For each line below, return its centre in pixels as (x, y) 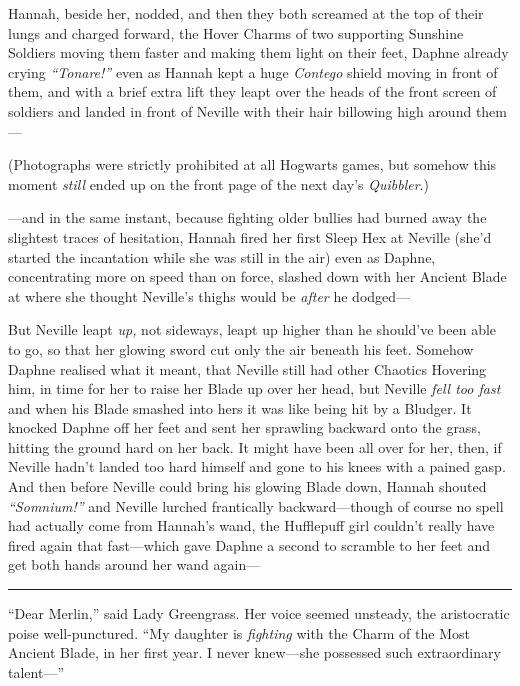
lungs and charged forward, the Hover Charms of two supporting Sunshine (236, 32)
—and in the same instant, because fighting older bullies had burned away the (247, 217)
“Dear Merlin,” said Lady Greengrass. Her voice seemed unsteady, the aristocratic (259, 613)
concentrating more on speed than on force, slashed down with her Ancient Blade (257, 276)
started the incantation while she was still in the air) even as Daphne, (222, 256)
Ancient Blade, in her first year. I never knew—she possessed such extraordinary (254, 652)
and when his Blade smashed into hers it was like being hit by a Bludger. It (240, 407)
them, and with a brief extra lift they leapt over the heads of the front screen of (252, 91)
